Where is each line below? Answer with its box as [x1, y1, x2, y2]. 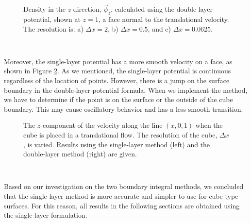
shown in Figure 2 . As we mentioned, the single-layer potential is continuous [4, 66, 231, 76]
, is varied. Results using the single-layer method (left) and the [23, 139, 210, 149]
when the [195, 120, 223, 130]
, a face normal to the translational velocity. [98, 14, 229, 24]
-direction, [71, 4, 101, 14]
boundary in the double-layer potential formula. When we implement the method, [4, 85, 248, 95]
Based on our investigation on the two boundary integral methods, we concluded [4, 181, 244, 191]
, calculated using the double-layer [111, 4, 213, 14]
